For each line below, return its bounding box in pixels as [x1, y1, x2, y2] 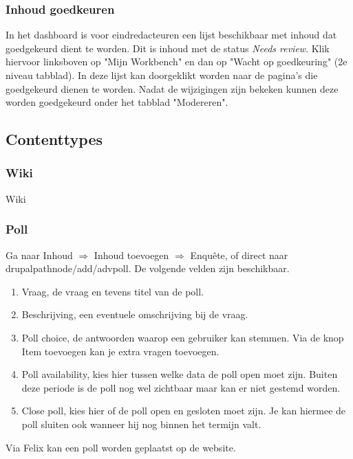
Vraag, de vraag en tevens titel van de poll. [21, 284, 204, 298]
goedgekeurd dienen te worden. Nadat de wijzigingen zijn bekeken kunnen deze [6, 81, 339, 96]
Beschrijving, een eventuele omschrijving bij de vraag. [21, 307, 248, 322]
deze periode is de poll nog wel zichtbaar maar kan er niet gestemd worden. [21, 380, 341, 394]
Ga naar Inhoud [6, 247, 73, 262]
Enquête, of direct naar [190, 247, 288, 262]
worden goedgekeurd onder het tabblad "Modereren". [6, 95, 228, 109]
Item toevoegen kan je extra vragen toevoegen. [21, 344, 220, 358]
